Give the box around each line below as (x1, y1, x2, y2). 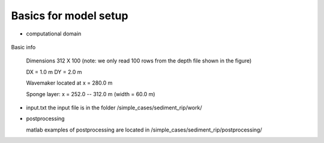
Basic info (11, 43, 36, 50)
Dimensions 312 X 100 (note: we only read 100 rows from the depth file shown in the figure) (26, 57, 252, 64)
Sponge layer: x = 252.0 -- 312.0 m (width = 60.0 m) (26, 90, 155, 97)
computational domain (26, 30, 82, 37)
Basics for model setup (11, 9, 128, 22)
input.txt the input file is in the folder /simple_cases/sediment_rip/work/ (26, 104, 202, 111)
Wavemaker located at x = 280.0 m (26, 79, 113, 87)
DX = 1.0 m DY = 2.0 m (26, 68, 82, 75)
